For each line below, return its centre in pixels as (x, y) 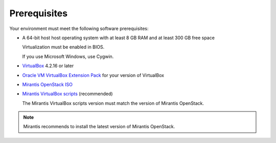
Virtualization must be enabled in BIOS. (63, 47)
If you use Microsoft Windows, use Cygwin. (68, 56)
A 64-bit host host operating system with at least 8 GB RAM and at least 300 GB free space (118, 38)
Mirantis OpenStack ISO (48, 84)
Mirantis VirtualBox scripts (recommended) (67, 94)
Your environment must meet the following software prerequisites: (79, 28)
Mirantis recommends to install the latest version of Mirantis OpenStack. (99, 127)
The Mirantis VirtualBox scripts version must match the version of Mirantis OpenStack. (113, 103)
